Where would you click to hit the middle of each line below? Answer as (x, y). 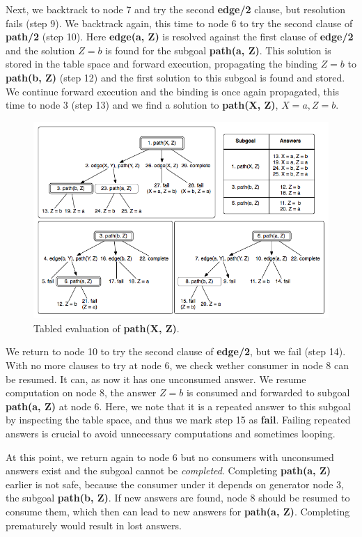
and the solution (40, 50)
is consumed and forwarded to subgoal (268, 392)
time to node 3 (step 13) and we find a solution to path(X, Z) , (142, 105)
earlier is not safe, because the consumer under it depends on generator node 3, (175, 484)
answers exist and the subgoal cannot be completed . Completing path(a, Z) (168, 470)
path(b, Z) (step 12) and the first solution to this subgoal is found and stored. (175, 77)
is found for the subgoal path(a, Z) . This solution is (218, 50)
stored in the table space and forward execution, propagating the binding (162, 64)
